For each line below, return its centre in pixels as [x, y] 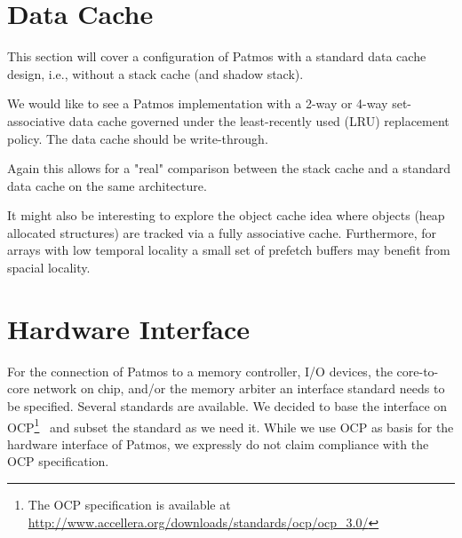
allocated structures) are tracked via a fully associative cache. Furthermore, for [222, 232]
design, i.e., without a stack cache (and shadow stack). [155, 73]
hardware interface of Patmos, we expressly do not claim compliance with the [218, 443]
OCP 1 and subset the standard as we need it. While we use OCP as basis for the [231, 425]
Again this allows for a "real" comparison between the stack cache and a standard [229, 168]
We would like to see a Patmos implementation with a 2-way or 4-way [198, 103]
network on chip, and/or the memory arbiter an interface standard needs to [239, 388]
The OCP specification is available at [129, 504]
